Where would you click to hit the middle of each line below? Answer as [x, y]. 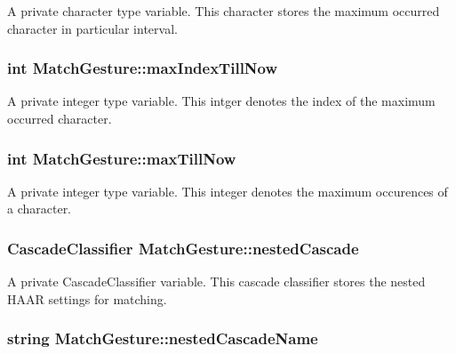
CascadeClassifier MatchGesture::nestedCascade [183, 248]
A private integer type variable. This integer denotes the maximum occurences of [228, 191]
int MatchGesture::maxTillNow [122, 158]
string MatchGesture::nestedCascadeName [163, 338]
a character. [40, 209]
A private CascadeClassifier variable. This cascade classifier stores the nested [216, 282]
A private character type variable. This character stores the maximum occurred [224, 11]
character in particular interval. [92, 28]
